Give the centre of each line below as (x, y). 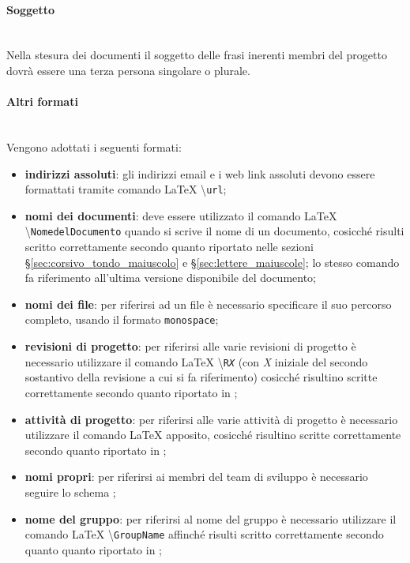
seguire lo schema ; (70, 492)
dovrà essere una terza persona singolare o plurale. (128, 70)
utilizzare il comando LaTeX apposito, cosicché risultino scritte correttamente (213, 435)
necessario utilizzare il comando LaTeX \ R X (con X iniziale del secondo (196, 361)
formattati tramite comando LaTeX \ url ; (126, 189)
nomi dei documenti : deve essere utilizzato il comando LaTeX (181, 215)
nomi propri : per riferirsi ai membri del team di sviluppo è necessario (196, 477)
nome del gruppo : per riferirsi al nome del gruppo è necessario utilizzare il (211, 518)
